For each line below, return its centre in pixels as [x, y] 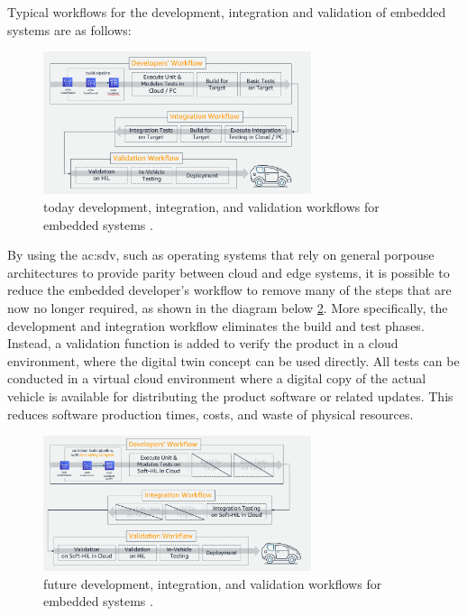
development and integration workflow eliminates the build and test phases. [216, 325]
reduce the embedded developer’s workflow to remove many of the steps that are [229, 290]
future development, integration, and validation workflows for [213, 583]
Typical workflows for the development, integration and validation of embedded [227, 12]
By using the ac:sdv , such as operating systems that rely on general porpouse [221, 255]
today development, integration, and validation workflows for [211, 207]
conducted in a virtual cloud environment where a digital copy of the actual [217, 378]
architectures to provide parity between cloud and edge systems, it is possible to [229, 272]
